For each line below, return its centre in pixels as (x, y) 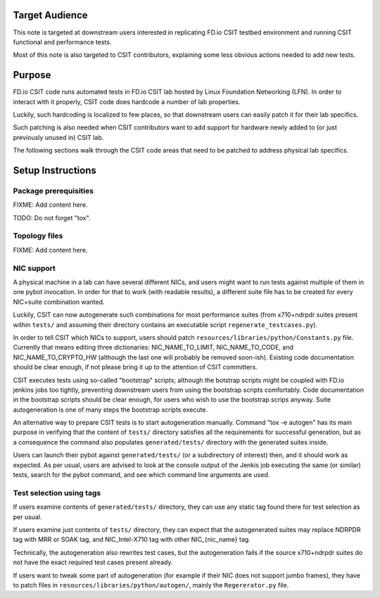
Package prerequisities (53, 191)
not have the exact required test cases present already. (93, 562)
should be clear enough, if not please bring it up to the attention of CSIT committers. (135, 367)
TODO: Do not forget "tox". (52, 217)
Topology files (38, 236)
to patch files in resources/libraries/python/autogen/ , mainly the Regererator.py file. (151, 585)
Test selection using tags (57, 492)
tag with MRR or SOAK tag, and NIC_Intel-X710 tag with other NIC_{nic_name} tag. (132, 540)
